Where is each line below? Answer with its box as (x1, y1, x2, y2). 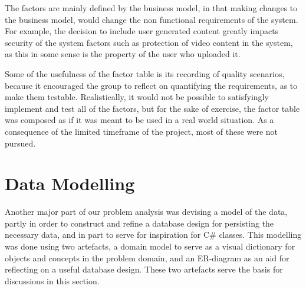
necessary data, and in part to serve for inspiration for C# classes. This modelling (5, 228, 302, 241)
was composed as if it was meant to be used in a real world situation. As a (5, 114, 274, 126)
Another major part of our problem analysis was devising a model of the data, (5, 205, 288, 218)
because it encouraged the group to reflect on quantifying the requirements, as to (5, 79, 298, 91)
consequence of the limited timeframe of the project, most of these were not (5, 125, 278, 137)
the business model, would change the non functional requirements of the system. (5, 13, 298, 25)
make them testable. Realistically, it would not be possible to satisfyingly (5, 91, 269, 103)
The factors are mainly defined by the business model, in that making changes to (5, 2, 298, 14)
